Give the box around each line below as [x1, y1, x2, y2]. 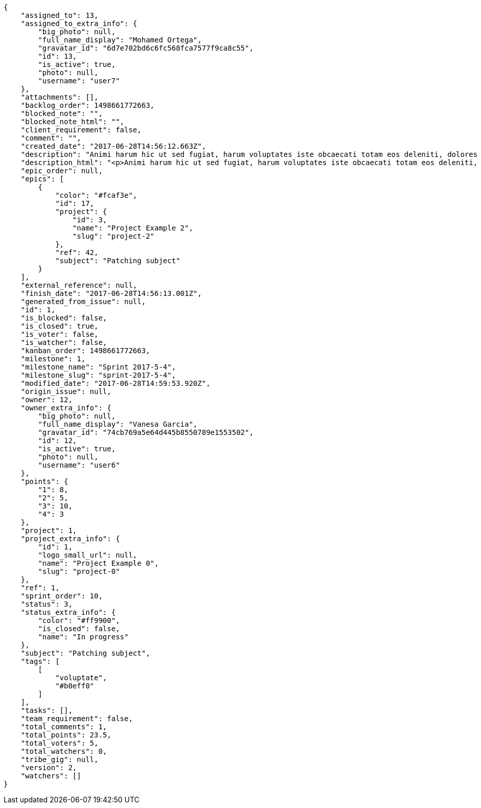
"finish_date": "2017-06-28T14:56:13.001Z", [20, 289, 202, 297]
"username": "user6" [38, 461, 120, 469]
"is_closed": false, [38, 625, 120, 633]
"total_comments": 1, [20, 723, 107, 731]
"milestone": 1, [20, 355, 86, 363]
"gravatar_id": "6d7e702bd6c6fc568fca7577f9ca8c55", [38, 44, 254, 52]
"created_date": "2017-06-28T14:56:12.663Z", [20, 142, 207, 150]
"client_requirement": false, [20, 126, 142, 134]
